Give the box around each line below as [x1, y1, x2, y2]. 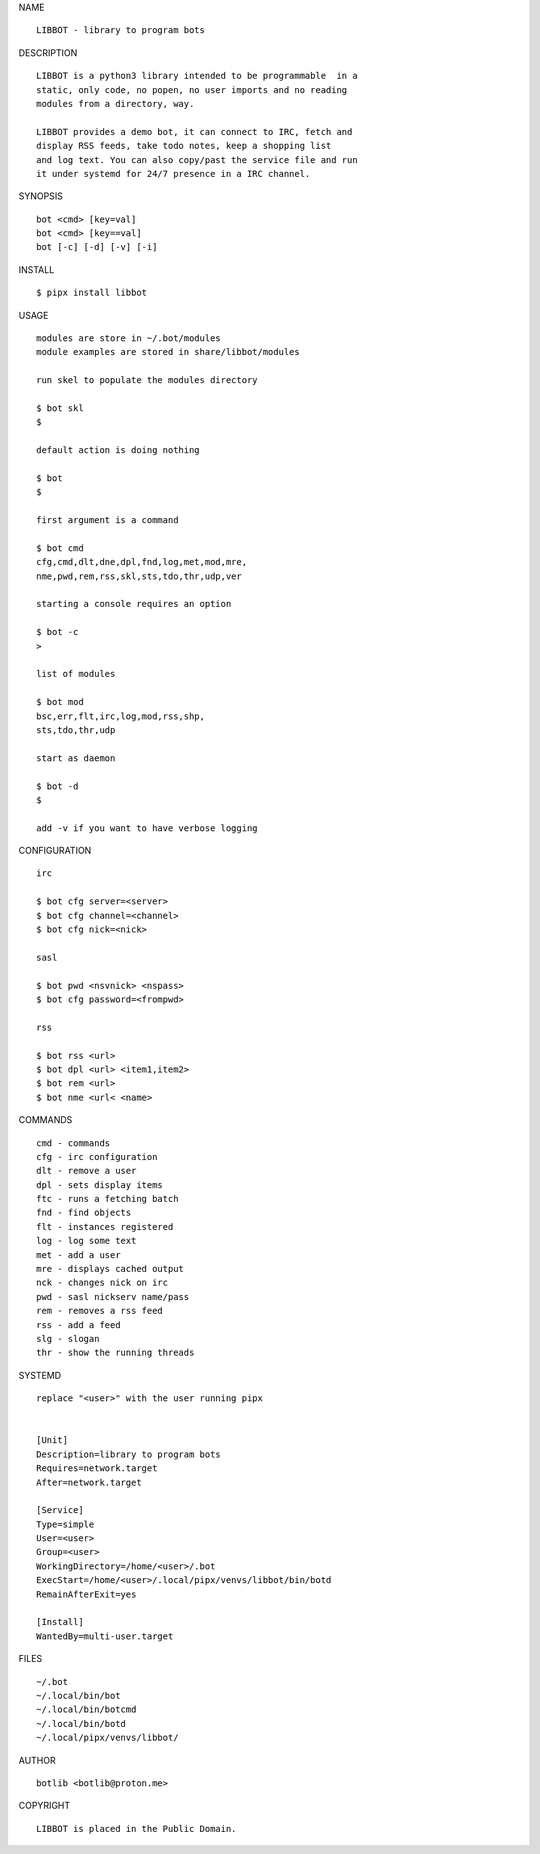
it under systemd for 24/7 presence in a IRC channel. [36, 168, 311, 179]
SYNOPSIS [18, 190, 64, 202]
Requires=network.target [36, 1463, 158, 1474]
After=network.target [36, 1476, 142, 1488]
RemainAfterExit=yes [36, 1588, 137, 1600]
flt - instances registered [36, 1221, 174, 1232]
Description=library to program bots [36, 1448, 222, 1460]
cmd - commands [36, 1137, 111, 1149]
